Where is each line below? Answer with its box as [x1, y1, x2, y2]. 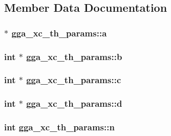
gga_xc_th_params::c [26, 73, 121, 86]
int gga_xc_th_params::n [4, 121, 115, 133]
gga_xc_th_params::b [26, 50, 122, 63]
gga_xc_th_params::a [11, 26, 107, 39]
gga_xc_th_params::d [26, 97, 122, 110]
